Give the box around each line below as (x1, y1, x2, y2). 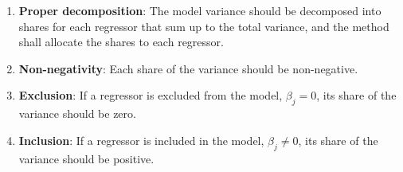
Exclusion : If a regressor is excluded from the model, (18, 87, 283, 104)
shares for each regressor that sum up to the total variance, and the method (18, 18, 389, 34)
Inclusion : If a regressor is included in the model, (18, 131, 264, 148)
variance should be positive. (18, 150, 155, 166)
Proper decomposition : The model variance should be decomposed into (18, 2, 381, 18)
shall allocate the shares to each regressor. (18, 33, 224, 50)
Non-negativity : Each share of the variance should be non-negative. (18, 60, 358, 76)
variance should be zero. (18, 105, 136, 122)
